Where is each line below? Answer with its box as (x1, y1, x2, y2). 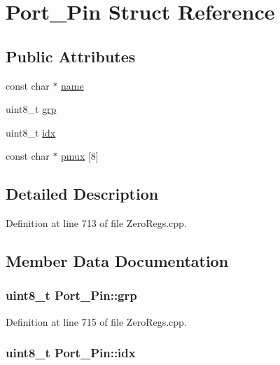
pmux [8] (61, 149, 99, 163)
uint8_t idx (6, 125, 56, 139)
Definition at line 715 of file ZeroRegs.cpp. (6, 314, 187, 329)
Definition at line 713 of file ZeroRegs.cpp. (6, 216, 187, 230)
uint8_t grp (6, 102, 57, 116)
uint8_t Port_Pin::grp (6, 287, 137, 304)
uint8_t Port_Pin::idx (6, 344, 136, 361)
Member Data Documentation (6, 250, 229, 272)
